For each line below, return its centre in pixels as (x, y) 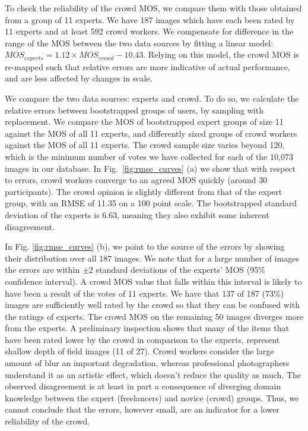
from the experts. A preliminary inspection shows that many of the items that (147, 328)
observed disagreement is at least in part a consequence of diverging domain (143, 386)
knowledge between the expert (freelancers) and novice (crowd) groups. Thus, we (152, 397)
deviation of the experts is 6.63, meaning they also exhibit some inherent (137, 214)
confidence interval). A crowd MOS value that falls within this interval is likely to (153, 281)
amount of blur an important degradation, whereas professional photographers (147, 363)
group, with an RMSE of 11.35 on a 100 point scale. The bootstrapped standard (151, 203)
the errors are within (42, 270)
